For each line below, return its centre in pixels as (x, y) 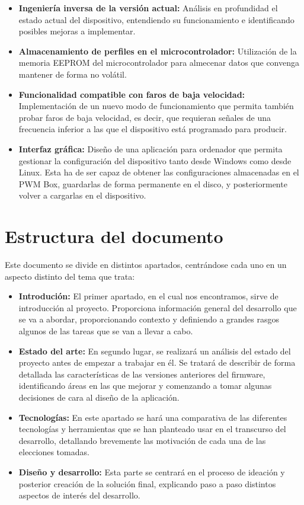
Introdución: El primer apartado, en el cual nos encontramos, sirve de (148, 296)
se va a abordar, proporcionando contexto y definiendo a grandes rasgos (149, 319)
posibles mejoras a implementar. (77, 31)
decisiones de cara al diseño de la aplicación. (99, 397)
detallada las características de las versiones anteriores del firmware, (142, 374)
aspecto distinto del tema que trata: (70, 276)
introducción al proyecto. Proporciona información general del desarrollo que (158, 307)
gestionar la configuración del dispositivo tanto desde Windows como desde (155, 160)
